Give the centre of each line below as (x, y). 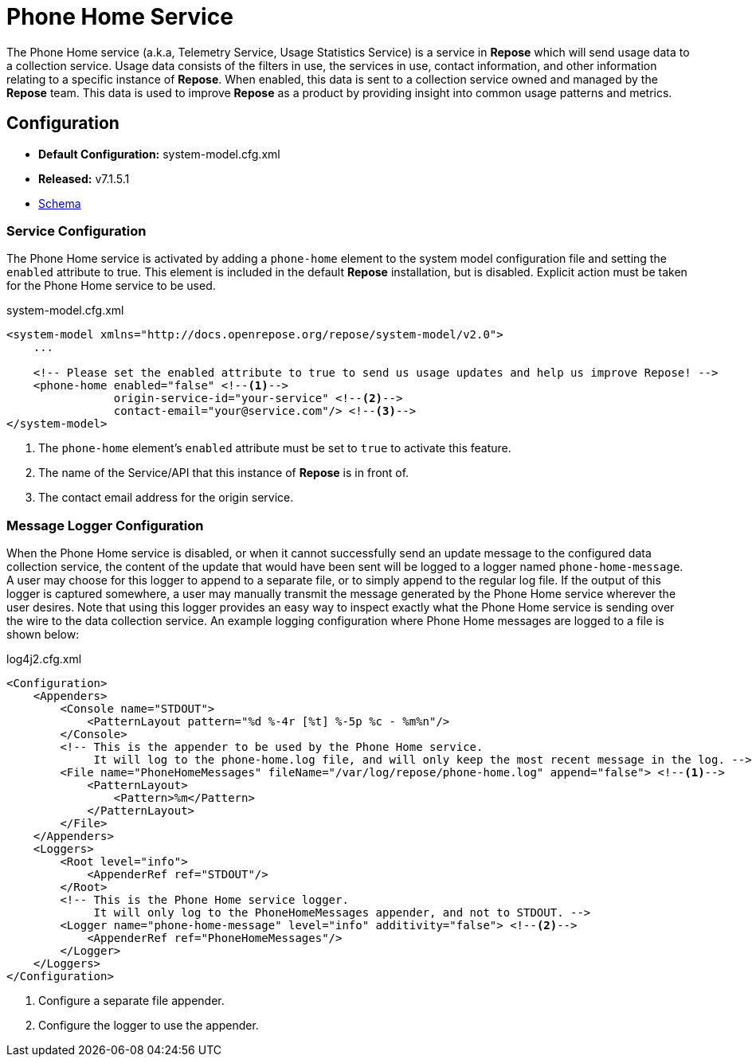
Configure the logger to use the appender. (149, 1026)
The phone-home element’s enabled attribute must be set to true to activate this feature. (275, 448)
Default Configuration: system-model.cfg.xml (159, 154)
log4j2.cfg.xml (44, 659)
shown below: (43, 635)
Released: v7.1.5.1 (84, 178)
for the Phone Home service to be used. (111, 286)
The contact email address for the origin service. (166, 498)
